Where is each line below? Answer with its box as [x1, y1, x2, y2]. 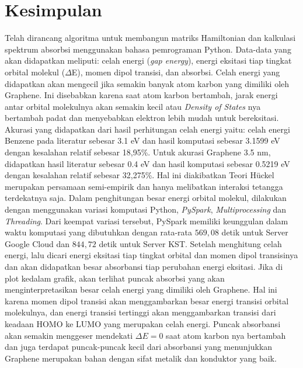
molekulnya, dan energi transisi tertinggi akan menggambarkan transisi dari [5, 306, 276, 318]
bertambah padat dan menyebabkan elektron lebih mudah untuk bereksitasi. [5, 112, 279, 124]
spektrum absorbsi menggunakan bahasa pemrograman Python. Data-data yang [5, 43, 291, 55]
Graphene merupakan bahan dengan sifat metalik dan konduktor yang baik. [5, 352, 277, 364]
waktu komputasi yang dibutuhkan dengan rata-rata [5, 226, 193, 238]
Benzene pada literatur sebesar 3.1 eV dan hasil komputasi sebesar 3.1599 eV [5, 134, 280, 147]
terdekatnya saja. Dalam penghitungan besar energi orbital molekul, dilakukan [5, 192, 287, 204]
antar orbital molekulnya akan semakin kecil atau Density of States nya [5, 100, 261, 112]
